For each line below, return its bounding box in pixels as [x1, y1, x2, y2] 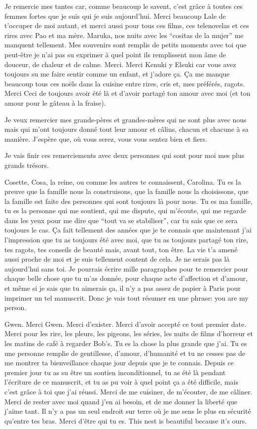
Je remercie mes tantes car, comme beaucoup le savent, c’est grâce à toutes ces [4, 1, 243, 11]
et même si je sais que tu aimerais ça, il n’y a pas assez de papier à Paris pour [4, 283, 241, 293]
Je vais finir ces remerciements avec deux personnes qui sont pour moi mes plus [4, 150, 245, 160]
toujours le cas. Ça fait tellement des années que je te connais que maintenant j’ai [4, 225, 252, 235]
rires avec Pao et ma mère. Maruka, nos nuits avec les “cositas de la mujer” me [4, 30, 244, 40]
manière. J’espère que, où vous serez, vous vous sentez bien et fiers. [4, 133, 208, 144]
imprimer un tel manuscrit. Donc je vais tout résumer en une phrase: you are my [4, 292, 249, 303]
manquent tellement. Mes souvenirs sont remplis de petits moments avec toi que [4, 39, 247, 50]
